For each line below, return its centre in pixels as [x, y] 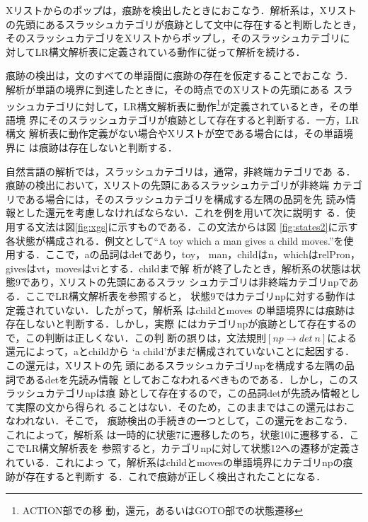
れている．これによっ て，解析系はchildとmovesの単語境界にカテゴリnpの [174, 462]
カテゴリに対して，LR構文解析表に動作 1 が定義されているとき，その [192, 105]
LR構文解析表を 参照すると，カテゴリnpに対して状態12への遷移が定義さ [192, 448]
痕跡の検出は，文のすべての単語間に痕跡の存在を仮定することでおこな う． [180, 75]
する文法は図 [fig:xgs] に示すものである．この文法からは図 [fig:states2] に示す [186, 226]
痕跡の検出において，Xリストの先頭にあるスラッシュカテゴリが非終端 [168, 185]
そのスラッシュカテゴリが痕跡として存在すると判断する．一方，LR [204, 119]
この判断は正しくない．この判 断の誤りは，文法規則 [146, 337]
